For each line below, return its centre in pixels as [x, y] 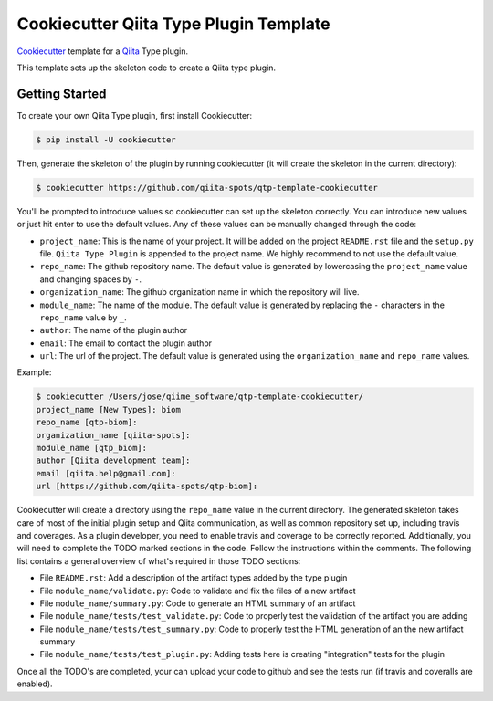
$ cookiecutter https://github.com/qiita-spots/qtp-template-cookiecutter [207, 188]
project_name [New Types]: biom [109, 409]
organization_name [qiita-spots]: [113, 435]
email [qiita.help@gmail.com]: [106, 473]
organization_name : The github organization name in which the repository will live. [199, 292]
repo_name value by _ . [83, 317]
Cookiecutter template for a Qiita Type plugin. [103, 51]
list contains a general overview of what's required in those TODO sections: [159, 560]
